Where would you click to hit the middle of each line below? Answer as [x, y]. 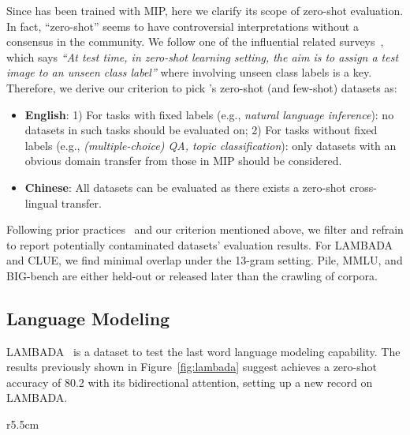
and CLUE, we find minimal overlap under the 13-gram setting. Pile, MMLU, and [205, 260]
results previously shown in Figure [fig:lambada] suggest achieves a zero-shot [192, 367]
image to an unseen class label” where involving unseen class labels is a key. [189, 72]
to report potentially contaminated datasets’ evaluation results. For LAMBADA [200, 244]
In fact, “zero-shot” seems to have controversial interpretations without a [183, 26]
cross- [363, 187]
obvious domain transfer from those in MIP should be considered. [183, 161]
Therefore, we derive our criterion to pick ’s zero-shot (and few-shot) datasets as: [202, 87]
